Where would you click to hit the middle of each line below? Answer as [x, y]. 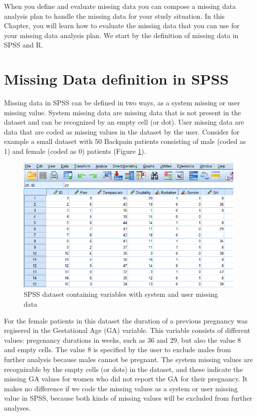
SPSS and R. [23, 45]
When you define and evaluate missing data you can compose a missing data [120, 6]
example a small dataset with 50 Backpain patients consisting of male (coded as [125, 141]
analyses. [18, 408]
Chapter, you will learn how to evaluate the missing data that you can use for [122, 25]
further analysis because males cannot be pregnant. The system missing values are [128, 359]
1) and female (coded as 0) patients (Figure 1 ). [75, 151]
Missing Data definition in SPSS [116, 79]
